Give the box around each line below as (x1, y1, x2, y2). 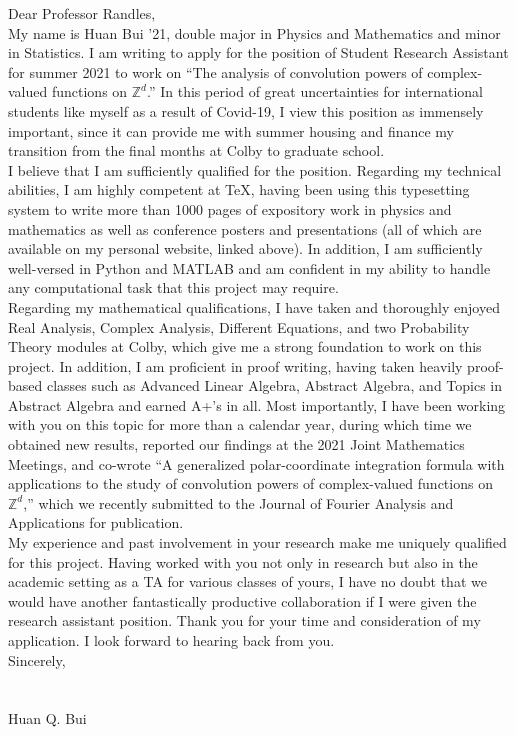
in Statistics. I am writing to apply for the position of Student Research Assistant (8, 42, 509, 63)
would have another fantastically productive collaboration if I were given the (8, 590, 477, 611)
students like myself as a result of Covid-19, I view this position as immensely (8, 100, 484, 121)
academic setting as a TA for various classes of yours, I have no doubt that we (8, 571, 487, 592)
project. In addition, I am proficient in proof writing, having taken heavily (8, 355, 463, 376)
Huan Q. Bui (8, 708, 87, 729)
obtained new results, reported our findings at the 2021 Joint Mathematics (8, 434, 465, 455)
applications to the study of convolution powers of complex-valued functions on (8, 473, 493, 494)
